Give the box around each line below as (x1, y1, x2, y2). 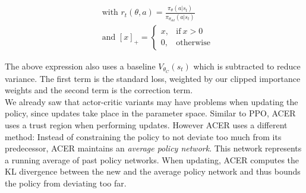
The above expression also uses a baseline (5, 59, 156, 72)
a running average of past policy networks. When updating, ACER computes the (5, 153, 299, 166)
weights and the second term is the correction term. (5, 84, 193, 96)
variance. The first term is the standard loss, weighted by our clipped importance (5, 72, 301, 84)
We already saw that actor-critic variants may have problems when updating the (5, 95, 298, 107)
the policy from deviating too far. (5, 176, 127, 189)
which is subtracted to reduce (193, 59, 301, 72)
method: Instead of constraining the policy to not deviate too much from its (5, 130, 282, 143)
